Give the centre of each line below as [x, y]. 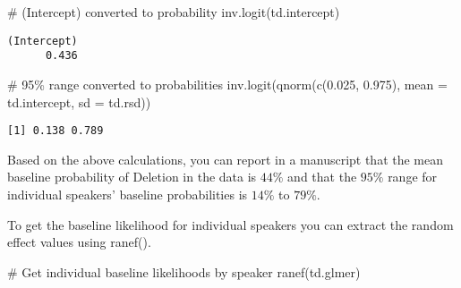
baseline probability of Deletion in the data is [132, 177]
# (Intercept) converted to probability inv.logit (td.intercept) [174, 12]
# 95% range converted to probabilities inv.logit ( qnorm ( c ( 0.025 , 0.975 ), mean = [227, 84]
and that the [322, 177]
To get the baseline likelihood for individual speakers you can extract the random [230, 224]
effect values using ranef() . [79, 242]
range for [413, 177]
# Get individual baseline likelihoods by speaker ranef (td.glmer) [184, 271]
